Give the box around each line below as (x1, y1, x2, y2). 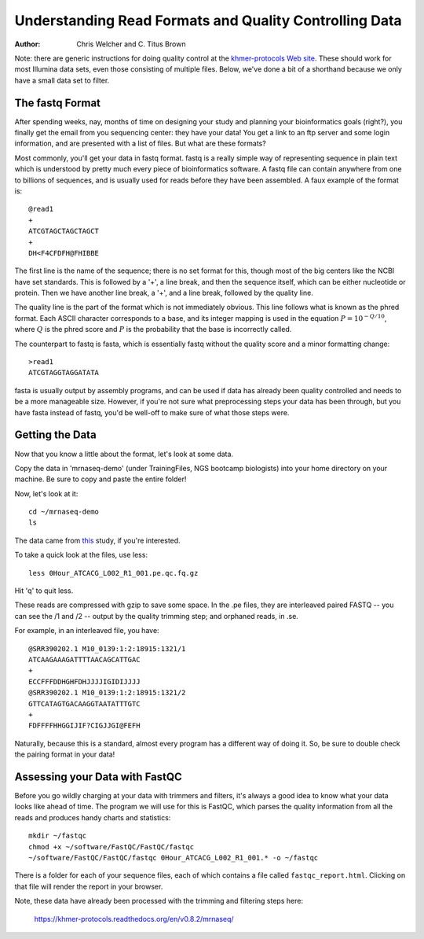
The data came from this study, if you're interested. (14, 536, 181, 545)
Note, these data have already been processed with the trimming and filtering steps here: (14, 897, 304, 906)
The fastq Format (14, 96, 101, 109)
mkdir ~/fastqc (28, 831, 87, 841)
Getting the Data (14, 429, 97, 442)
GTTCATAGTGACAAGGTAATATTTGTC (28, 699, 141, 708)
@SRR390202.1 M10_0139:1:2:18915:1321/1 (28, 644, 186, 653)
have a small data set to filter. (14, 75, 110, 85)
